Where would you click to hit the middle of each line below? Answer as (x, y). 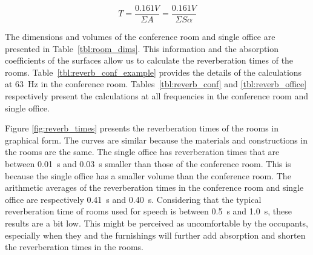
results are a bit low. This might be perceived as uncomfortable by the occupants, (157, 223)
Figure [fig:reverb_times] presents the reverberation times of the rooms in (142, 128)
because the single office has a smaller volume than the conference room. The (148, 175)
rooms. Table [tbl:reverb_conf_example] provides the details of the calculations (153, 72)
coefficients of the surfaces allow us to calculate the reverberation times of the (149, 60)
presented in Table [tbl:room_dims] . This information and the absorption (142, 48)
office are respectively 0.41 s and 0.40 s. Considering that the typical (133, 199)
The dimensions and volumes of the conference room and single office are (140, 37)
